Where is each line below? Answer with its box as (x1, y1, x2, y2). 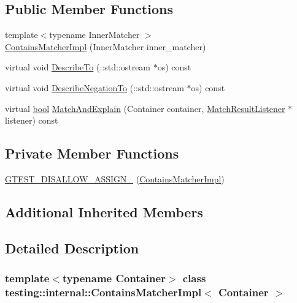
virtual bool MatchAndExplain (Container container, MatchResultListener (5, 102, 285, 114)
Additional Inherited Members (5, 202, 203, 221)
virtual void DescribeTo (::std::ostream (5, 61, 151, 73)
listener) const (5, 114, 58, 127)
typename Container (62, 271, 166, 286)
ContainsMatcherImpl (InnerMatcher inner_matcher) (5, 40, 206, 53)
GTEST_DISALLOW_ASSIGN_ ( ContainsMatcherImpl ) (5, 172, 225, 185)
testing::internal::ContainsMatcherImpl (5, 284, 202, 299)
